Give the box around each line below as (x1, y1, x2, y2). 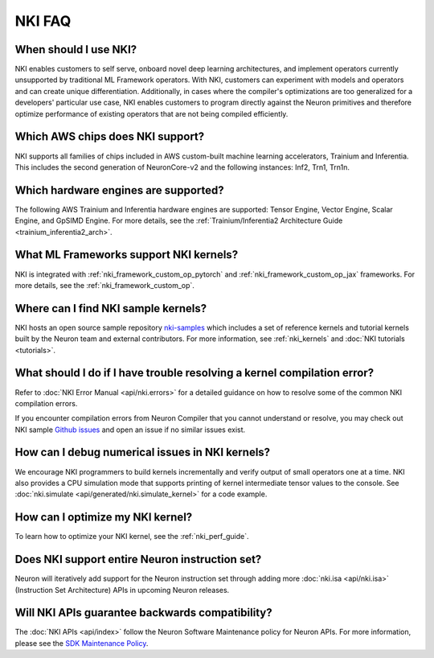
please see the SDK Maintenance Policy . (14, 638, 149, 648)
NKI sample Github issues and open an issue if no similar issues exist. (14, 425, 246, 434)
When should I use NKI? (14, 43, 137, 56)
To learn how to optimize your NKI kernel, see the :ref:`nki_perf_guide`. (14, 532, 249, 541)
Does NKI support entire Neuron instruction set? (14, 553, 262, 566)
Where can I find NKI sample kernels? (14, 302, 207, 315)
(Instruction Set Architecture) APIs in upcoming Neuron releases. (14, 585, 230, 594)
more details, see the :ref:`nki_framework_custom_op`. (14, 280, 194, 290)
